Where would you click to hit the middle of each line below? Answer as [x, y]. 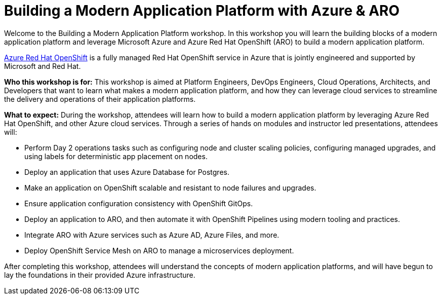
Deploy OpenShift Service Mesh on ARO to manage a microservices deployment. [159, 250]
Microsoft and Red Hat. [43, 66]
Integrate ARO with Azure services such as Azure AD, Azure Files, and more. [152, 235]
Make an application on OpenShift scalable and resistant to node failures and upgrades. [170, 188]
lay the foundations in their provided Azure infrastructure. [100, 275]
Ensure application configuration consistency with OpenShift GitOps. [139, 203]
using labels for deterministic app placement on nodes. [116, 156]
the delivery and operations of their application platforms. [100, 99]
